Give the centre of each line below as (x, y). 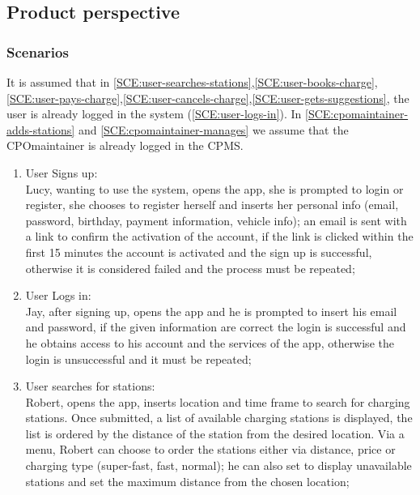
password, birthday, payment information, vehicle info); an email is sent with (216, 220)
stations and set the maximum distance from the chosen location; (187, 481)
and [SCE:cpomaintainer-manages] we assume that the (213, 129)
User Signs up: (62, 172)
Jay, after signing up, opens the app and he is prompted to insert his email (211, 311)
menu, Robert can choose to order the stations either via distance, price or (210, 449)
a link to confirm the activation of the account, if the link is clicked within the (219, 236)
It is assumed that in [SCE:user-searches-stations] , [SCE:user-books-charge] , (192, 82)
